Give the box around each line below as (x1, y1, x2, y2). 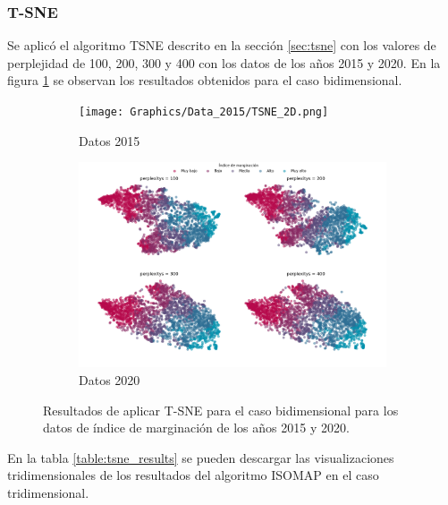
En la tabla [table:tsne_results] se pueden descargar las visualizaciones (7, 448, 394, 466)
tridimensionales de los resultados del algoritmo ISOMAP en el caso (7, 466, 379, 484)
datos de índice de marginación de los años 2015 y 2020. (43, 418, 350, 437)
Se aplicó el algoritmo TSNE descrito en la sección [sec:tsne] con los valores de (7, 36, 436, 55)
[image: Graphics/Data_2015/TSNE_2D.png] (79, 106, 329, 118)
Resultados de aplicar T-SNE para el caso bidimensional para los (43, 400, 399, 419)
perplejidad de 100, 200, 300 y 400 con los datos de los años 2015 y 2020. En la (7, 53, 441, 72)
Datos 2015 (79, 131, 140, 150)
